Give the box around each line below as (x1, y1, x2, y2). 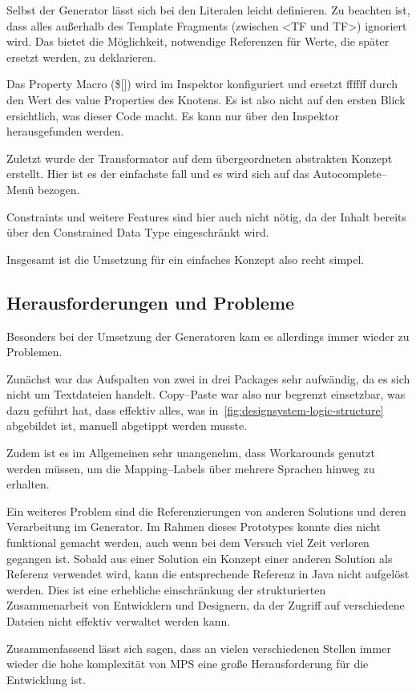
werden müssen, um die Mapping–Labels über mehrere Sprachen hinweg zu (6, 460, 375, 476)
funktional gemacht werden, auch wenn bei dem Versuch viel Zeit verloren (6, 534, 370, 551)
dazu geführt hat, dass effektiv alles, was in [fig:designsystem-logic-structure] (6, 401, 384, 418)
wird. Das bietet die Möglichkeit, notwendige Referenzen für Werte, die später (6, 33, 390, 50)
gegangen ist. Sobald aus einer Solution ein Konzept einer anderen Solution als (6, 549, 393, 566)
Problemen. (6, 343, 63, 360)
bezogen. (37, 180, 80, 197)
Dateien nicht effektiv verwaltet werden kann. (6, 613, 231, 630)
